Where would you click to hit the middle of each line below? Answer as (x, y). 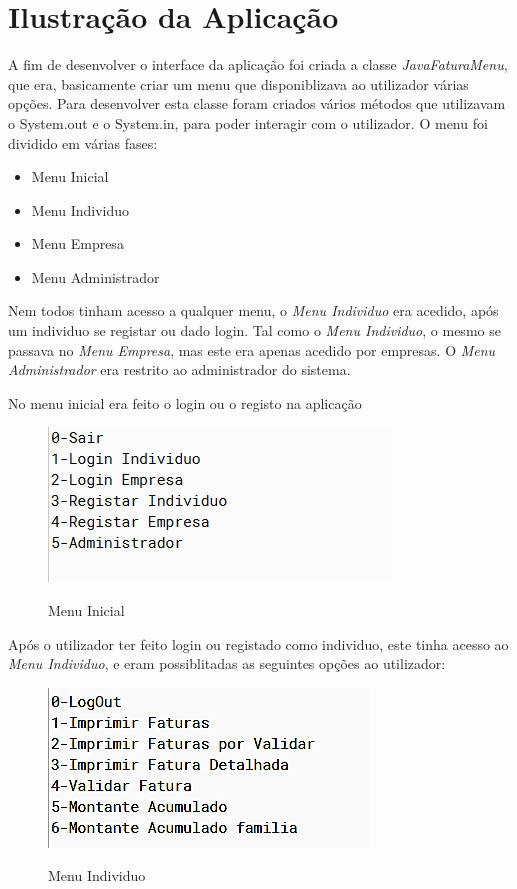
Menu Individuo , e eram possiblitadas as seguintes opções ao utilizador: (227, 663)
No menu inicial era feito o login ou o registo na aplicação (185, 402)
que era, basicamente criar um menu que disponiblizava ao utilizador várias (238, 83)
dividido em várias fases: (83, 142)
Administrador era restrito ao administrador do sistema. (179, 369)
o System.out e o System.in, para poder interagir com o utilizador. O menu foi (248, 122)
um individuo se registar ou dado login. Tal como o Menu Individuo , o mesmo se (254, 330)
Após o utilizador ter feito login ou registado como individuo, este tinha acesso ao (258, 643)
